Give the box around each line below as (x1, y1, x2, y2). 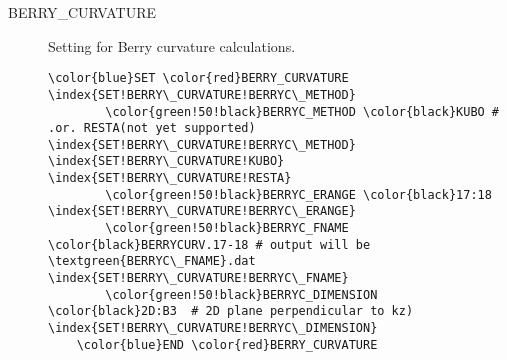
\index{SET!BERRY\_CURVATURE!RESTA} (48, 171, 292, 186)
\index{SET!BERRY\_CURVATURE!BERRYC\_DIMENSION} (48, 321, 378, 336)
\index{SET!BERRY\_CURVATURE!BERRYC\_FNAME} (48, 271, 349, 286)
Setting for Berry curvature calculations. (48, 35, 296, 56)
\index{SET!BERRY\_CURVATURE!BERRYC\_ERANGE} (48, 204, 356, 219)
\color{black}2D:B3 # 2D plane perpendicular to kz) (48, 304, 414, 319)
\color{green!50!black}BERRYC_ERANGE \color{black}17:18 (105, 187, 492, 202)
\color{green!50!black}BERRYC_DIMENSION (105, 287, 378, 302)
